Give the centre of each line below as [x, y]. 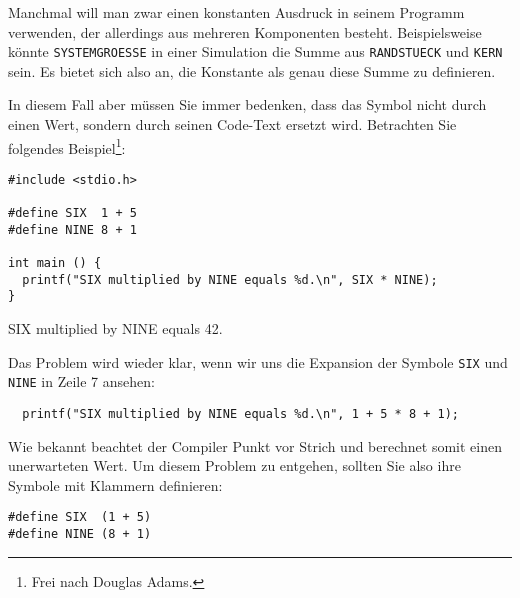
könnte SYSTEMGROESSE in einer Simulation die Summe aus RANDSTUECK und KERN [255, 51]
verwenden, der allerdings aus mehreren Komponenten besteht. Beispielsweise [245, 31]
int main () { [55, 263]
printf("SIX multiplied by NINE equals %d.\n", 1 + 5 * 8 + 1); [241, 414]
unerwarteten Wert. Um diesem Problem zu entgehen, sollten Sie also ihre [234, 465]
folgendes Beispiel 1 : [67, 146]
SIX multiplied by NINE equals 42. [115, 328]
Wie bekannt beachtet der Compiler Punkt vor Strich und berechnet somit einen [255, 445]
